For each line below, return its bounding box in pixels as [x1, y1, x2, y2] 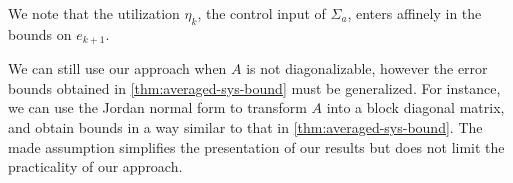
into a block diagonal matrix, [326, 97, 505, 118]
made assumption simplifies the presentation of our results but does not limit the [8, 136, 505, 157]
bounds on [8, 23, 72, 44]
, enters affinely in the [347, 3, 482, 23]
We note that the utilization [8, 3, 180, 23]
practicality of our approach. [8, 156, 183, 177]
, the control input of [197, 3, 326, 23]
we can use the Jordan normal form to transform [8, 97, 307, 118]
